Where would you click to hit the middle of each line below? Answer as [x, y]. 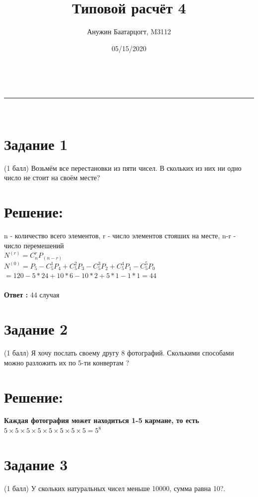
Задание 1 [36, 144]
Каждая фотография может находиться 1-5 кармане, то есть [102, 420]
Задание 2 [36, 329]
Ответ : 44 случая [32, 295]
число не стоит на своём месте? [52, 177]
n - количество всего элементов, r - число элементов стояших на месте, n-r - [120, 235]
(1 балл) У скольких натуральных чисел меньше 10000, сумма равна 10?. [115, 488]
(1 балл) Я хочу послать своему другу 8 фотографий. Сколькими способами [119, 353]
